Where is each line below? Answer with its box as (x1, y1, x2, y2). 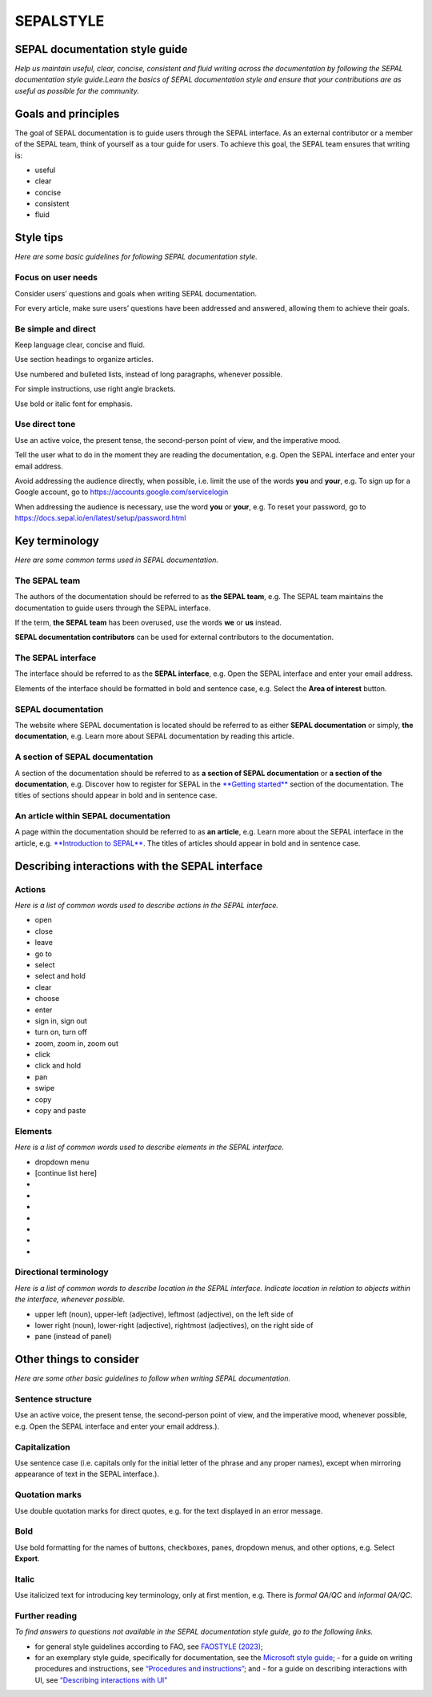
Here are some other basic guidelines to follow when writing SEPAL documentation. (14, 1373, 291, 1383)
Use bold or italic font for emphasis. (14, 399, 133, 408)
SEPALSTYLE (14, 12, 105, 30)
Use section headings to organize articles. (14, 355, 154, 364)
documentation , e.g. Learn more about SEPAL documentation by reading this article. (14, 731, 295, 741)
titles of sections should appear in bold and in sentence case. (14, 790, 218, 800)
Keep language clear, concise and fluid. (14, 340, 146, 350)
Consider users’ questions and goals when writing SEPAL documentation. (14, 288, 258, 298)
